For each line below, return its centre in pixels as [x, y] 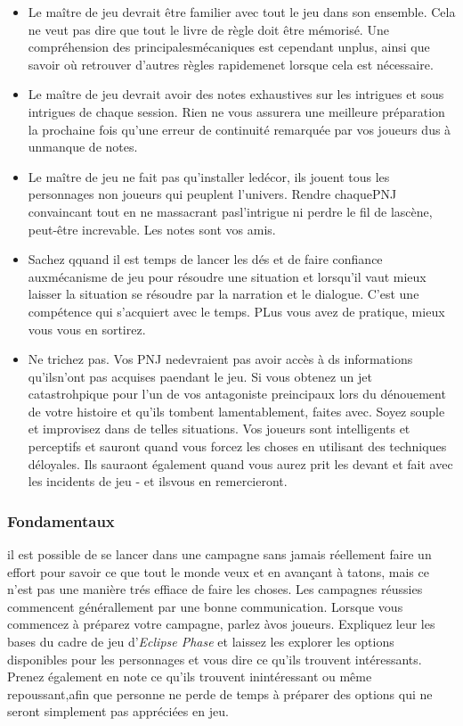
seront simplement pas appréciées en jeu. [118, 711]
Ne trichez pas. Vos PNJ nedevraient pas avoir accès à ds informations [220, 359]
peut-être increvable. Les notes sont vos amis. [152, 229]
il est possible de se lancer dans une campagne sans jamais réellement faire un [219, 554]
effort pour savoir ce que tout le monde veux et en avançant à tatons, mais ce [218, 571]
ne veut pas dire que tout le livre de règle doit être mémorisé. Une [208, 29]
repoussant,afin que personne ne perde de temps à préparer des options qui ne [220, 693]
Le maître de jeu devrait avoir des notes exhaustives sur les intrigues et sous [236, 94]
